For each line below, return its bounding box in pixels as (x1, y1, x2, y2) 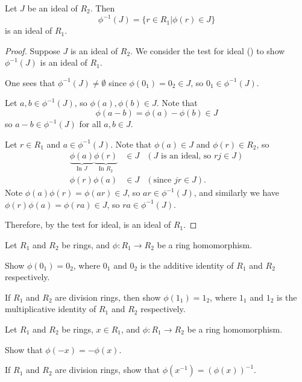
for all (79, 117, 101, 130)
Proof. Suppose (5, 44, 60, 57)
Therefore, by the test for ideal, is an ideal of (5, 218, 171, 231)
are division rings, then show (55, 290, 161, 303)
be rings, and (61, 238, 110, 251)
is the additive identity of (140, 258, 234, 271)
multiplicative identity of (5, 302, 96, 315)
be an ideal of (27, 2, 78, 14)
